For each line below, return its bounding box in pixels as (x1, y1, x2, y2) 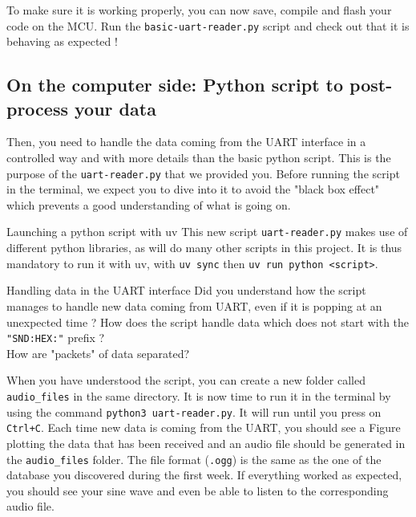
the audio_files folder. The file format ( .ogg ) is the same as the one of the (6, 450, 382, 467)
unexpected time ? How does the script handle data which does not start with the (6, 313, 410, 330)
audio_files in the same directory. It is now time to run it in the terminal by (6, 388, 391, 404)
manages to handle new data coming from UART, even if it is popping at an (6, 297, 382, 314)
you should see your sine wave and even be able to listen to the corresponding (6, 482, 389, 499)
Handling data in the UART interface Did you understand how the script (6, 282, 366, 299)
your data (75, 96, 156, 120)
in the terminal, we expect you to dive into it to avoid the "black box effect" (6, 181, 380, 197)
